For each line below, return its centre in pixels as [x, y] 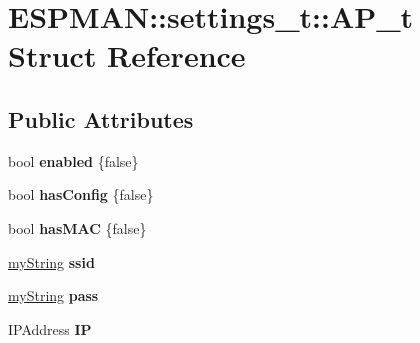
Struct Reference [127, 55]
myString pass [53, 295]
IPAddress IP [50, 328]
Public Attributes [101, 118]
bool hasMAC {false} [77, 227]
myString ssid [51, 261]
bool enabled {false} [73, 160]
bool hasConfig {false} [81, 194]
